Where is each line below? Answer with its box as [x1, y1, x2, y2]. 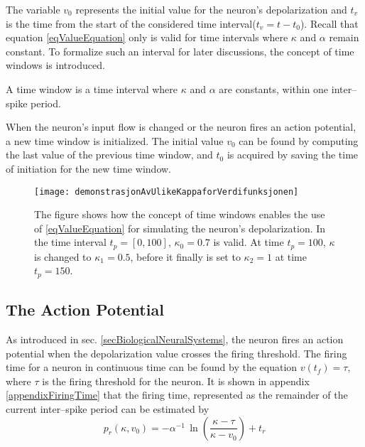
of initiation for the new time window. [6, 161, 172, 176]
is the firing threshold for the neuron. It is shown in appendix [42, 373, 310, 388]
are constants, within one [219, 81, 329, 96]
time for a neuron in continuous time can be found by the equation [6, 360, 298, 375]
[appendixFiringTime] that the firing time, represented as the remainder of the [6, 387, 348, 402]
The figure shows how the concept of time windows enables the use [34, 207, 325, 222]
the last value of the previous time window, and [6, 147, 213, 162]
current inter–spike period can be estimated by [6, 402, 209, 416]
